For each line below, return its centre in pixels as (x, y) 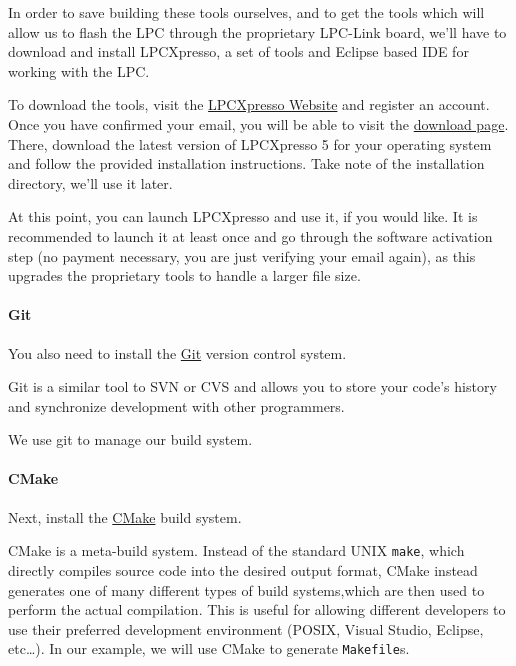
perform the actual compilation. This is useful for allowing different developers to (257, 609)
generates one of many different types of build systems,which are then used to (246, 589)
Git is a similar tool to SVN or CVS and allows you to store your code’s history (252, 386)
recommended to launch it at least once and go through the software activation (250, 235)
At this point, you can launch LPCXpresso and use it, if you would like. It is (243, 216)
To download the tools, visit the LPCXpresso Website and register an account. (249, 104)
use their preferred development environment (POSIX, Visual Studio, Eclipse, (246, 628)
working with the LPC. (79, 70)
